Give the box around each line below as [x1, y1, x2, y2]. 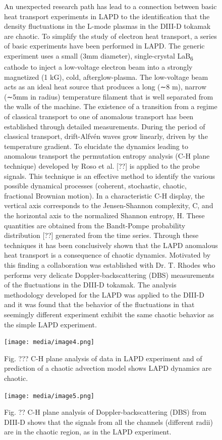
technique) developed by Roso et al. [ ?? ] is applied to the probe [4, 161, 200, 171]
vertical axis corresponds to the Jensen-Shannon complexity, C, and [4, 200, 213, 211]
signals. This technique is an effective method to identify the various [4, 170, 215, 181]
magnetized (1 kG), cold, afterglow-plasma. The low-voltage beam [4, 71, 208, 82]
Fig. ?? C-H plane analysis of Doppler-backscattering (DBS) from [4, 407, 206, 417]
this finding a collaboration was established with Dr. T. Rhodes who [4, 259, 215, 270]
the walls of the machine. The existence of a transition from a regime [4, 101, 217, 112]
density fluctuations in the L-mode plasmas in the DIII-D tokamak [4, 21, 211, 31]
